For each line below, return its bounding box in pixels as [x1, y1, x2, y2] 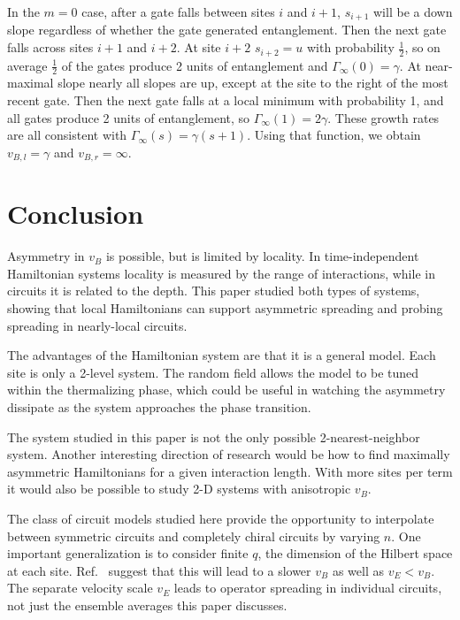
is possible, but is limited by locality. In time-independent [105, 247, 419, 265]
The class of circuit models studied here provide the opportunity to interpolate [7, 509, 434, 527]
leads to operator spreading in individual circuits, [173, 578, 442, 597]
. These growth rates [327, 108, 440, 126]
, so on [404, 38, 441, 57]
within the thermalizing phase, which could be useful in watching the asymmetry [7, 380, 446, 399]
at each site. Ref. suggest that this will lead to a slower [7, 561, 311, 579]
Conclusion [7, 195, 144, 232]
